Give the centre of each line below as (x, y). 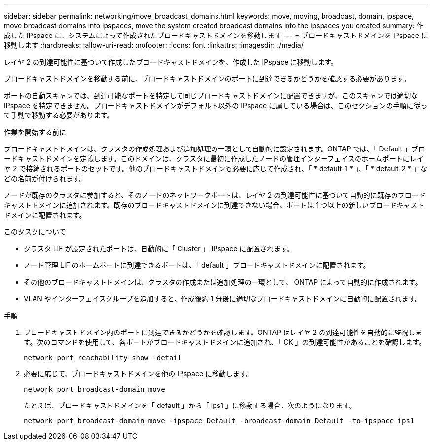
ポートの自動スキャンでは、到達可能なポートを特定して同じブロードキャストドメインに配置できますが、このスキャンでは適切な (211, 95)
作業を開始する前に (35, 132)
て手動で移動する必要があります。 (59, 115)
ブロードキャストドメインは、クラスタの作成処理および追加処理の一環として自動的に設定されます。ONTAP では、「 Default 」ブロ (215, 149)
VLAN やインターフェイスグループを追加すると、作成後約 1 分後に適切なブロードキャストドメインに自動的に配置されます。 (223, 299)
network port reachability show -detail (103, 358)
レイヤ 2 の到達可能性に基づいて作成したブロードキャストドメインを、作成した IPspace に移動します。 (171, 62)
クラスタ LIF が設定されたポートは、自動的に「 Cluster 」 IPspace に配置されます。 (159, 248)
